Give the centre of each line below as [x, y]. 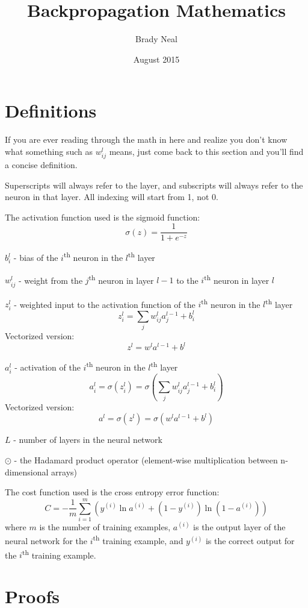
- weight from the [51, 280]
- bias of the [36, 258]
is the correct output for [250, 541]
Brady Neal [156, 39]
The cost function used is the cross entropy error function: [112, 492]
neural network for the [46, 541]
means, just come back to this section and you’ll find [206, 151]
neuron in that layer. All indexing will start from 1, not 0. [112, 197]
